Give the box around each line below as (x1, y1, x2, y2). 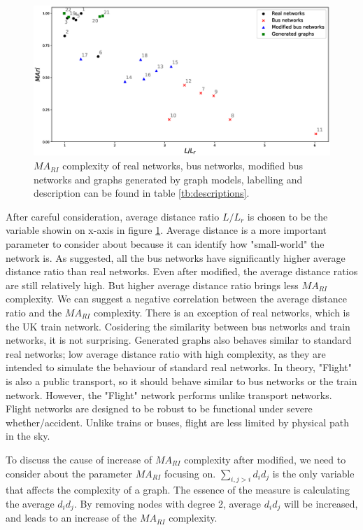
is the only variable (272, 466, 355, 480)
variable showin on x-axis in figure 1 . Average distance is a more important (6, 223, 327, 237)
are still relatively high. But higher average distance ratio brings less (6, 277, 299, 292)
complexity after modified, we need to (184, 452, 346, 466)
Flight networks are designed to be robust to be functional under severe (6, 401, 313, 416)
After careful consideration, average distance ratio (6, 209, 220, 223)
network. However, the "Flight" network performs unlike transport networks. (6, 387, 332, 402)
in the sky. (6, 428, 50, 443)
